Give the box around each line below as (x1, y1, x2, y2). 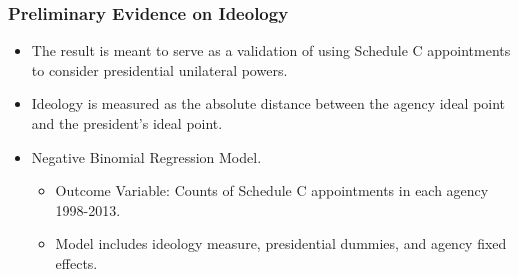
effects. (55, 252, 98, 273)
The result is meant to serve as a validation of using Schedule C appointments (31, 40, 511, 61)
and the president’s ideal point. (31, 113, 223, 133)
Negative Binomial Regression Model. (31, 146, 262, 167)
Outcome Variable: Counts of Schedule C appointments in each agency (55, 180, 489, 201)
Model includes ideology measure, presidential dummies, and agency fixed (55, 233, 507, 254)
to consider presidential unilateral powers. (31, 59, 288, 80)
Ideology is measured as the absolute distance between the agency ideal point (31, 93, 506, 114)
